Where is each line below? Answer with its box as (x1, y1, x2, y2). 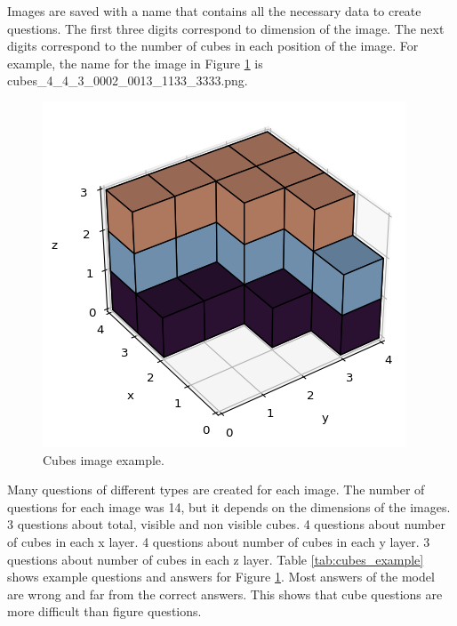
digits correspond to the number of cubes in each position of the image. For (7, 36, 419, 55)
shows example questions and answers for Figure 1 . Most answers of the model (7, 567, 435, 586)
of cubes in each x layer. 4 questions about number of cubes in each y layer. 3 (7, 532, 430, 550)
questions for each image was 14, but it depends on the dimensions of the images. (7, 497, 451, 516)
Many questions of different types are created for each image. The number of (7, 480, 425, 499)
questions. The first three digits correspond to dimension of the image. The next (7, 19, 445, 37)
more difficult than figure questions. (7, 602, 202, 621)
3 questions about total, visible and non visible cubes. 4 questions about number (7, 515, 445, 534)
